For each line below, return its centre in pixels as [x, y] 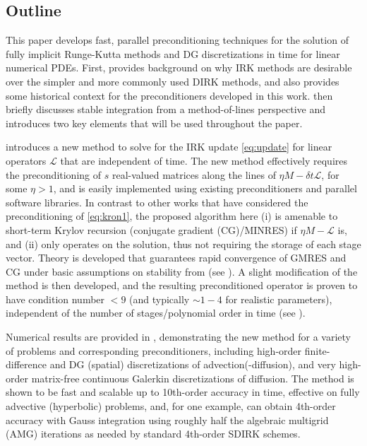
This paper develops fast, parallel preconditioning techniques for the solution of [177, 40]
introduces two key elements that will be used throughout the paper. [154, 123]
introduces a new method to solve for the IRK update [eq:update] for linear [169, 147]
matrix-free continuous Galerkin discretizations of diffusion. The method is [193, 378]
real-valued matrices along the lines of [194, 174]
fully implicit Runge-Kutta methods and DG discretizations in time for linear [173, 53]
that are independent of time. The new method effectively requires [204, 160]
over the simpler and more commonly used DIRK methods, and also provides [173, 81]
